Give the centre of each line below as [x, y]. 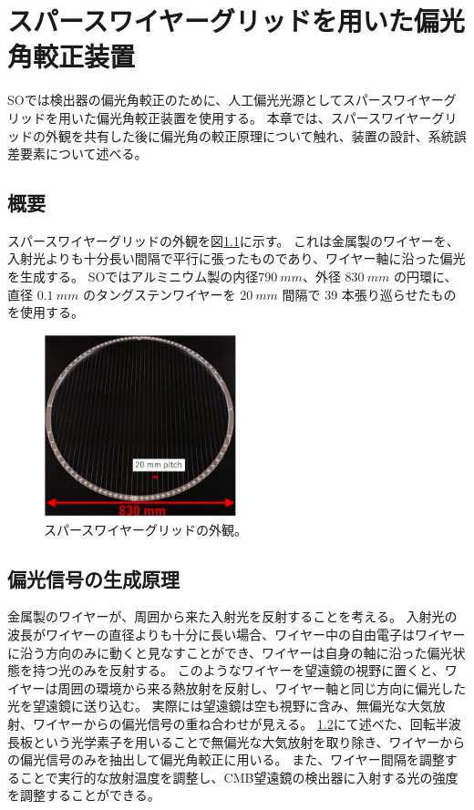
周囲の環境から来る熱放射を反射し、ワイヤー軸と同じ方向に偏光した [262, 687]
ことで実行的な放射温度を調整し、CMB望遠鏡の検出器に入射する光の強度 [239, 777]
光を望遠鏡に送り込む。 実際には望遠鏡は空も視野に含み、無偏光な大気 [220, 706]
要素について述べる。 [83, 154]
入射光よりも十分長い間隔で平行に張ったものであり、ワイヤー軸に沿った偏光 [237, 258]
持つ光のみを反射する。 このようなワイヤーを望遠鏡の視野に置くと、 [238, 670]
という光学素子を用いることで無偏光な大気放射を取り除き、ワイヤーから [249, 741]
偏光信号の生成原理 [93, 578]
